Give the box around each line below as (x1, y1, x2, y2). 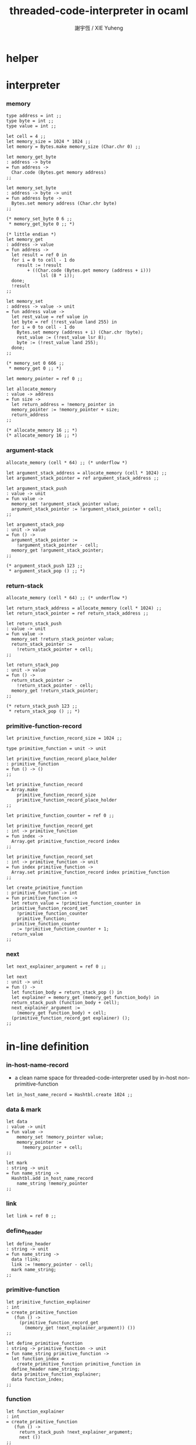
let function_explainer (6, 1408, 65, 1414)
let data (6, 1119, 28, 1125)
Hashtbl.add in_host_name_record (11, 1176, 94, 1182)
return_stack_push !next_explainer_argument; (19, 1429, 133, 1435)
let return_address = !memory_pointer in (11, 402, 115, 408)
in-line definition (6, 1040, 89, 1053)
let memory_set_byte (6, 185, 57, 191)
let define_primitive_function (6, 1340, 83, 1346)
